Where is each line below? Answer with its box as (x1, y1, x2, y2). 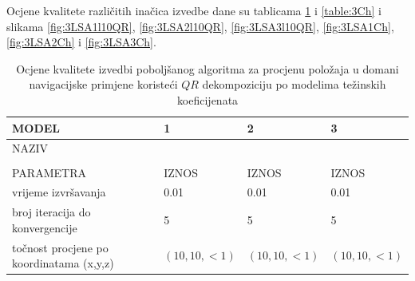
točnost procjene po (12, 239, 109, 255)
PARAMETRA (12, 164, 86, 180)
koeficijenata (176, 91, 239, 108)
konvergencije (12, 219, 77, 235)
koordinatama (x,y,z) (12, 255, 114, 271)
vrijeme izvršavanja (12, 184, 106, 200)
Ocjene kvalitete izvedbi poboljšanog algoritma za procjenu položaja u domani (16, 60, 399, 77)
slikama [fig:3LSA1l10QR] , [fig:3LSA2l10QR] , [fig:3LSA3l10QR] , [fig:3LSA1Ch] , (6, 18, 394, 34)
